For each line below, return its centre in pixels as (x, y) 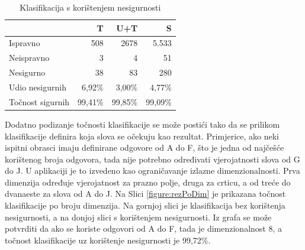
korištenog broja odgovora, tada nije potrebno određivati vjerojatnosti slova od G (152, 159)
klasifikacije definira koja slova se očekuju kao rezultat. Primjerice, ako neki (142, 136)
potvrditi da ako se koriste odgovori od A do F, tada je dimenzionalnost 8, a (144, 228)
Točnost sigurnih (39, 101)
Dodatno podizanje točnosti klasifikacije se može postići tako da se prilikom (142, 124)
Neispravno (29, 58)
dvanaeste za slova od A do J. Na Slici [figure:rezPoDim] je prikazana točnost (145, 194)
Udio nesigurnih (38, 87)
